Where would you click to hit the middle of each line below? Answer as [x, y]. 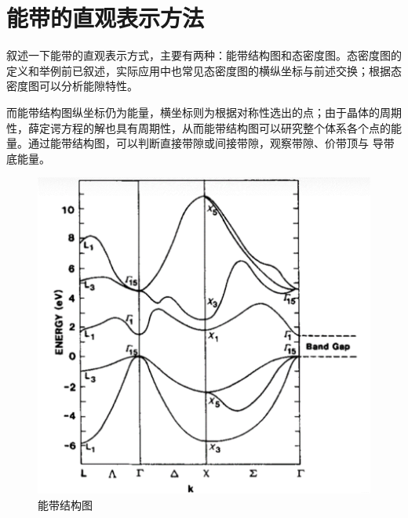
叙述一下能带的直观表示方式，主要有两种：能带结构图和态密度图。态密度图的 [204, 55]
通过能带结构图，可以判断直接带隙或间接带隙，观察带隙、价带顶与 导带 [211, 143]
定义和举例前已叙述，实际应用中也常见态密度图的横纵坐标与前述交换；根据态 [204, 70]
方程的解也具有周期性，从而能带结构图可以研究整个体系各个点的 [226, 127]
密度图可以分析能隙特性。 [72, 86]
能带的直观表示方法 [106, 18]
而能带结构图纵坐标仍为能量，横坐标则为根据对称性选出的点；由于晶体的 [193, 112]
